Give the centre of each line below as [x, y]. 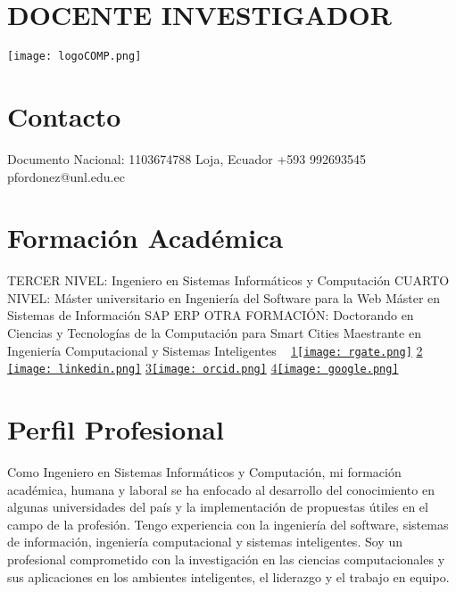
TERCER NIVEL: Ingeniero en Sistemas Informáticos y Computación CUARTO [228, 280]
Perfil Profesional [116, 429]
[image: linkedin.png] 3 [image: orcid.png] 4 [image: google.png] [203, 368]
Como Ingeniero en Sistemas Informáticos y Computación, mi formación [204, 472]
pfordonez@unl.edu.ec [66, 176]
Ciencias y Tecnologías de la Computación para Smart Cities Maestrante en [214, 333]
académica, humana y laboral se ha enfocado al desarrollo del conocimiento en [221, 489]
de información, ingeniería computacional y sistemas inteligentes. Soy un [205, 542]
